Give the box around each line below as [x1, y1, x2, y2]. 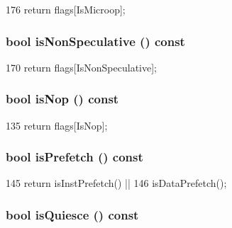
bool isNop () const [6, 90, 119, 108]
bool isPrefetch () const [6, 148, 143, 166]
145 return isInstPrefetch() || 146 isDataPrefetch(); [6, 176, 227, 190]
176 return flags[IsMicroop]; [6, 2, 126, 16]
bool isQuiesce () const [6, 205, 139, 223]
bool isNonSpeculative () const [6, 32, 185, 50]
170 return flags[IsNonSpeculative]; [6, 59, 157, 74]
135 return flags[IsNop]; [6, 118, 108, 132]
